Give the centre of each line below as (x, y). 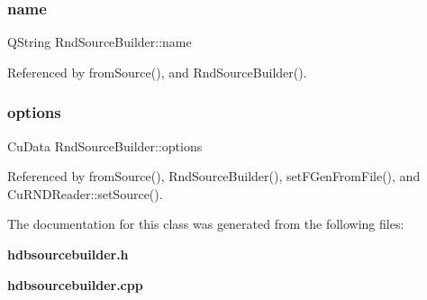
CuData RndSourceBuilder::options (105, 145)
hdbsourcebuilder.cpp (75, 284)
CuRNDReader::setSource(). (85, 193)
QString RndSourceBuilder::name (100, 42)
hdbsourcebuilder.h (68, 254)
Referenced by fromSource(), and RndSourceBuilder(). (157, 72)
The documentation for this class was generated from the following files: (206, 224)
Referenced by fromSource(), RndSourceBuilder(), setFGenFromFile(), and (214, 176)
